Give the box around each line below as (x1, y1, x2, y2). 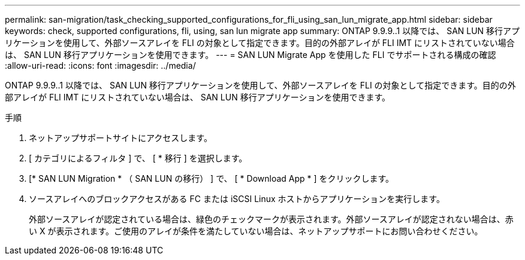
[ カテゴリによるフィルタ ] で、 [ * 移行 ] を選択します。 (29, 153, 248, 163)
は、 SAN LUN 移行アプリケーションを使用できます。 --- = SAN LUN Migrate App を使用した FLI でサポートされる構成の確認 (5, 50, 496, 60)
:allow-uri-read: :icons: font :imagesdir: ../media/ (5, 60, 196, 71)
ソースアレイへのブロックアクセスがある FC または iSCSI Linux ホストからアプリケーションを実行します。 (29, 194, 445, 204)
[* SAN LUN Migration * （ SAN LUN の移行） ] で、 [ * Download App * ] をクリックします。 (29, 173, 394, 183)
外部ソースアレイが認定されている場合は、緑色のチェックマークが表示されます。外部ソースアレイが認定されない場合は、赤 (29, 214, 514, 224)
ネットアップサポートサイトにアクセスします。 (29, 133, 212, 143)
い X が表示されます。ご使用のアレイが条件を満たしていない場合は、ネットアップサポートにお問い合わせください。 (29, 226, 483, 236)
